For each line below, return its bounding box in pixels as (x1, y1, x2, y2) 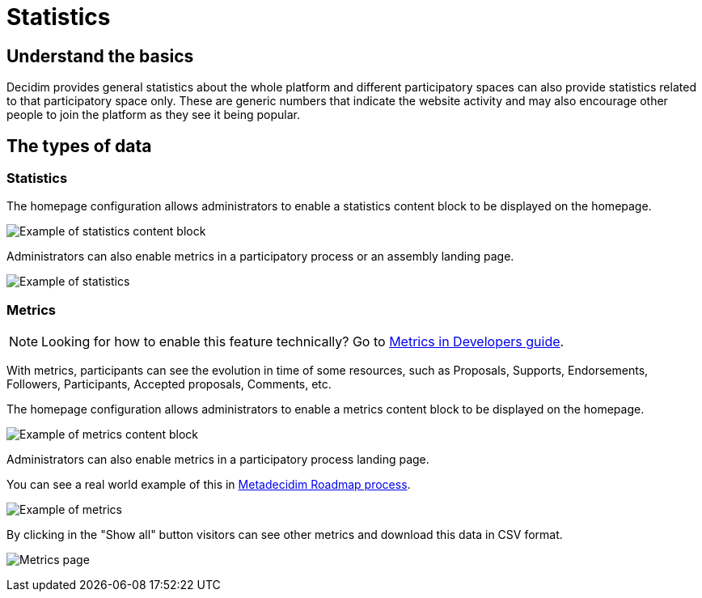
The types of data (6, 135, 152, 156)
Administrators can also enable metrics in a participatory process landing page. (6, 452, 429, 467)
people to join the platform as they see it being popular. (6, 108, 300, 122)
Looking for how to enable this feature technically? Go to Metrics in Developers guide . (41, 333, 565, 350)
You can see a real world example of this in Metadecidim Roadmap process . (6, 477, 411, 492)
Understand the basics (6, 45, 194, 66)
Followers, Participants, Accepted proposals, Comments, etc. (6, 377, 332, 392)
